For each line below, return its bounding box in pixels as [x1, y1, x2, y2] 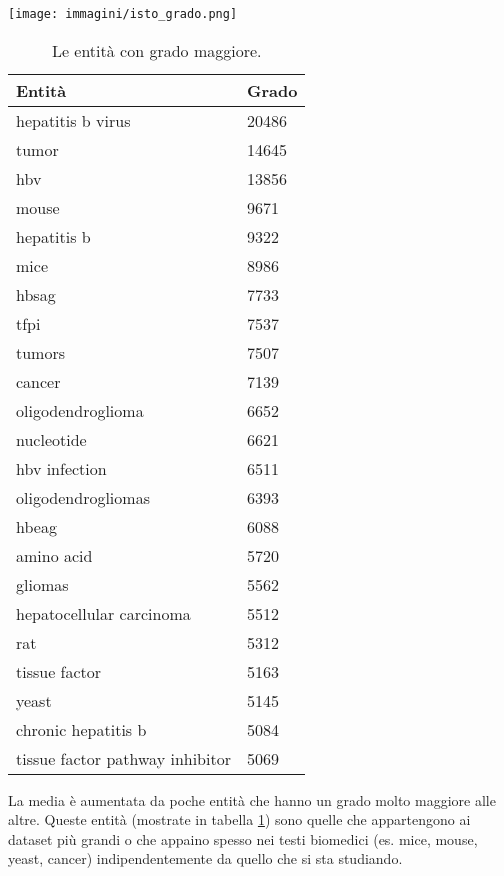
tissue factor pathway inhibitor [16, 746, 231, 770]
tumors [16, 340, 66, 364]
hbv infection [16, 456, 107, 480]
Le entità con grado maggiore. [51, 38, 262, 62]
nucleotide [16, 427, 87, 451]
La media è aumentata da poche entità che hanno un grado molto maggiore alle [8, 789, 496, 810]
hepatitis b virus [16, 108, 131, 132]
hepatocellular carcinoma [16, 601, 191, 625]
